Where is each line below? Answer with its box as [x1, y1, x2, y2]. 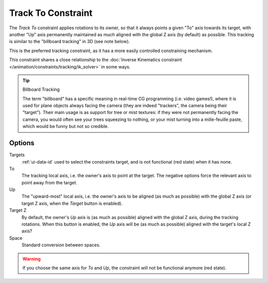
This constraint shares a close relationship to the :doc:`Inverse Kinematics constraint [9, 57, 182, 63]
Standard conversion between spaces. [21, 242, 101, 248]
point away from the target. [21, 179, 77, 185]
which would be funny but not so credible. [22, 123, 109, 129]
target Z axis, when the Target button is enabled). [21, 200, 123, 206]
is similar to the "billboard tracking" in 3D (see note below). [9, 39, 130, 45]
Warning [22, 256, 41, 262]
